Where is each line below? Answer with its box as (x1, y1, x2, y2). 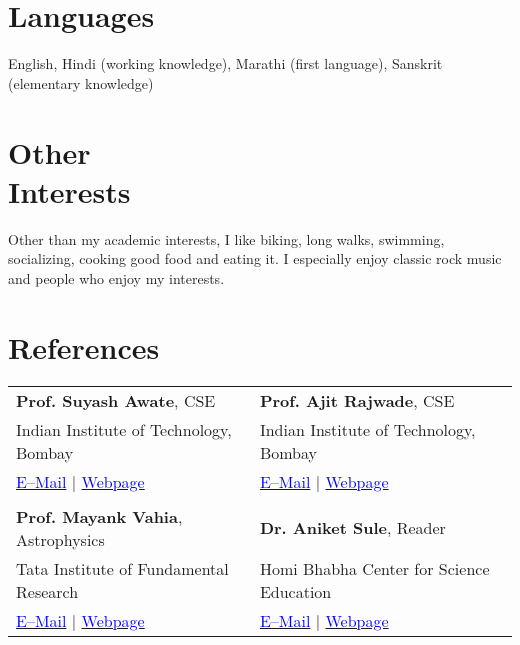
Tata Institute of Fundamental (16, 556, 229, 580)
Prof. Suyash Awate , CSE (16, 388, 216, 412)
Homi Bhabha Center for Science (259, 556, 490, 580)
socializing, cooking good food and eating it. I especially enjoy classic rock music (8, 248, 502, 269)
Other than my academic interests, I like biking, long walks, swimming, (8, 228, 445, 249)
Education (259, 579, 332, 603)
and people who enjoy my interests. (8, 267, 225, 288)
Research (16, 579, 79, 603)
